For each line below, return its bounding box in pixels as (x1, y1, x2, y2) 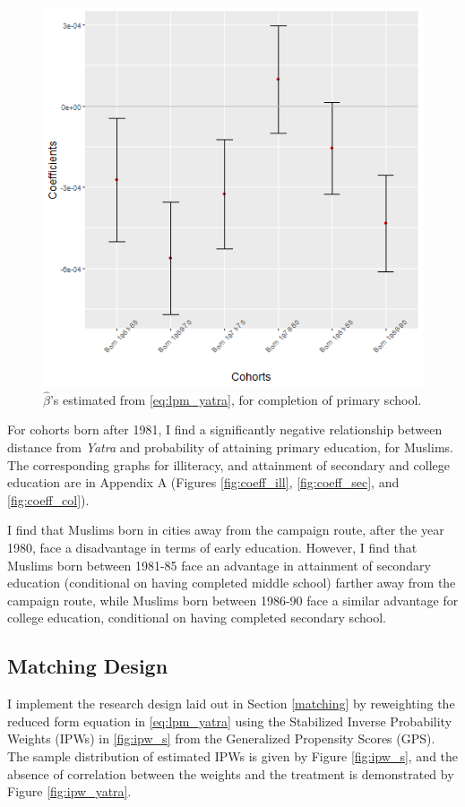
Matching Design (7, 652, 168, 680)
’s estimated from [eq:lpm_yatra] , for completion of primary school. (49, 390, 422, 408)
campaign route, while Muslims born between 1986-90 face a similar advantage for (7, 590, 459, 609)
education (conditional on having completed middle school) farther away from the (7, 573, 456, 592)
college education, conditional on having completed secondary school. (7, 608, 386, 627)
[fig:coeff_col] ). (7, 490, 90, 509)
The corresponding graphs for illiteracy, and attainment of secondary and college (7, 455, 451, 474)
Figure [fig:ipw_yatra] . (7, 782, 132, 801)
